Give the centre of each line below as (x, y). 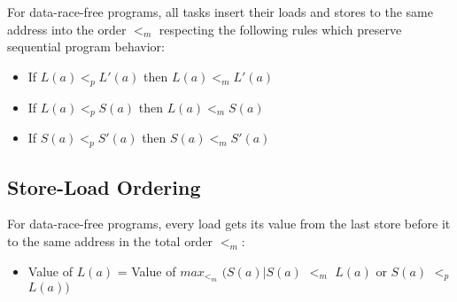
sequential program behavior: (86, 46)
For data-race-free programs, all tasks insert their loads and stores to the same (220, 12)
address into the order (67, 29)
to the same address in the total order (110, 240)
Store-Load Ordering (104, 186)
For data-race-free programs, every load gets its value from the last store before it (229, 224)
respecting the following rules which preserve (280, 29)
